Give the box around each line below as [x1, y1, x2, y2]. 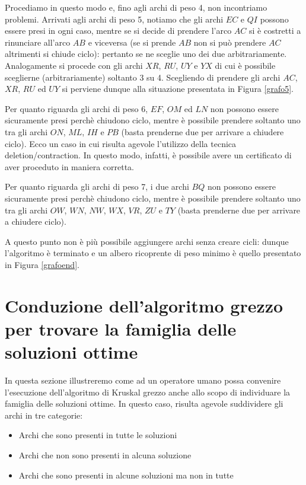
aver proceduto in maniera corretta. [5, 160, 134, 173]
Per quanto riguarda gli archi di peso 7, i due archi [5, 180, 189, 193]
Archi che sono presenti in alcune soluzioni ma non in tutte [18, 468, 234, 481]
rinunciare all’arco [5, 36, 71, 48]
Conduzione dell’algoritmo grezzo [5, 293, 283, 317]
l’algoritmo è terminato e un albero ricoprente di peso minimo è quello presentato [5, 247, 301, 259]
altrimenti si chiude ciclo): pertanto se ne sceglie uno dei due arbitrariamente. [5, 47, 287, 60]
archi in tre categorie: [5, 409, 83, 421]
